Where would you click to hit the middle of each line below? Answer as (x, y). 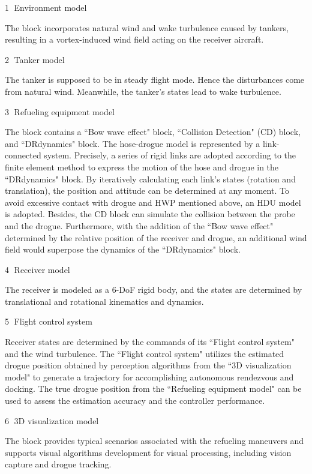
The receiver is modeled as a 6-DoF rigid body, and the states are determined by (154, 289)
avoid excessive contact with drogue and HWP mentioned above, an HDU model (153, 202)
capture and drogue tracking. (58, 464)
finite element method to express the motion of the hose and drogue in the (142, 166)
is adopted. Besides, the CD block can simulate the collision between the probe (150, 214)
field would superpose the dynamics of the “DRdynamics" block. (123, 249)
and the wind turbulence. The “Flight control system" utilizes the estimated (145, 353)
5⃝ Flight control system (49, 321)
